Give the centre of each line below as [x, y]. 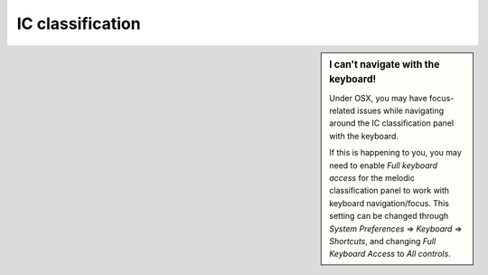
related [343, 111]
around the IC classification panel [392, 123]
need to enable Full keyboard [384, 165]
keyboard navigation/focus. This [389, 203]
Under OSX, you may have [379, 98]
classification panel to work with [389, 191]
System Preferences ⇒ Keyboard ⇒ [396, 228]
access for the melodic [372, 178]
